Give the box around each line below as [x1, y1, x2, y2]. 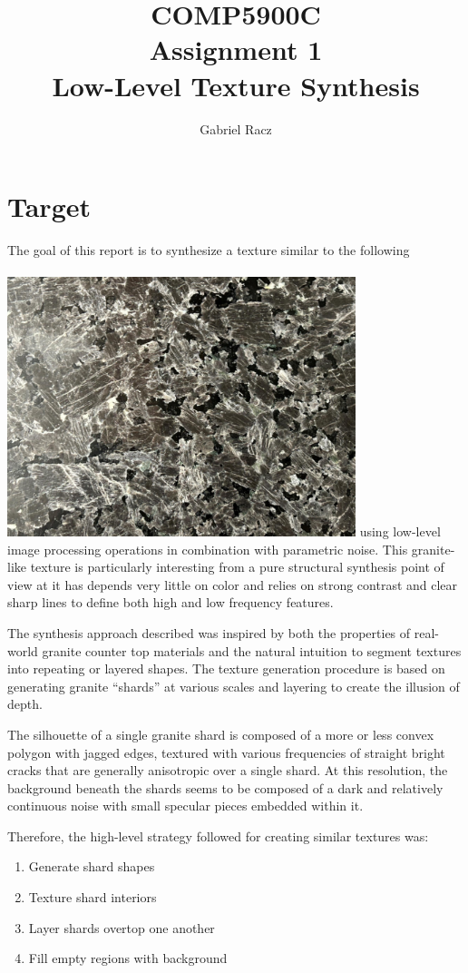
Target [7, 188, 92, 225]
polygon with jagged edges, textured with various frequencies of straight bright [7, 742, 445, 762]
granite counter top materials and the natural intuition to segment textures [42, 641, 462, 660]
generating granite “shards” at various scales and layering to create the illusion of [7, 676, 460, 695]
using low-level [359, 521, 441, 540]
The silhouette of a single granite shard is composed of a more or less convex [7, 724, 434, 743]
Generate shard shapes [28, 857, 155, 876]
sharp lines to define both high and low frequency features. [7, 593, 334, 612]
